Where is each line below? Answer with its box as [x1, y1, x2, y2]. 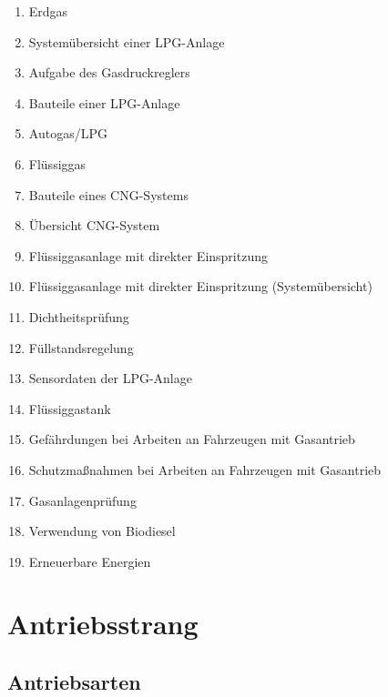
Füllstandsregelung [28, 338, 134, 357]
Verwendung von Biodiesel [28, 521, 176, 540]
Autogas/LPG [28, 124, 107, 143]
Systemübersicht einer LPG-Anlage [28, 32, 225, 51]
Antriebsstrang [7, 605, 199, 642]
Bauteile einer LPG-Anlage [28, 93, 180, 112]
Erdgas [28, 2, 68, 20]
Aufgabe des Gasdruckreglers [28, 63, 190, 82]
